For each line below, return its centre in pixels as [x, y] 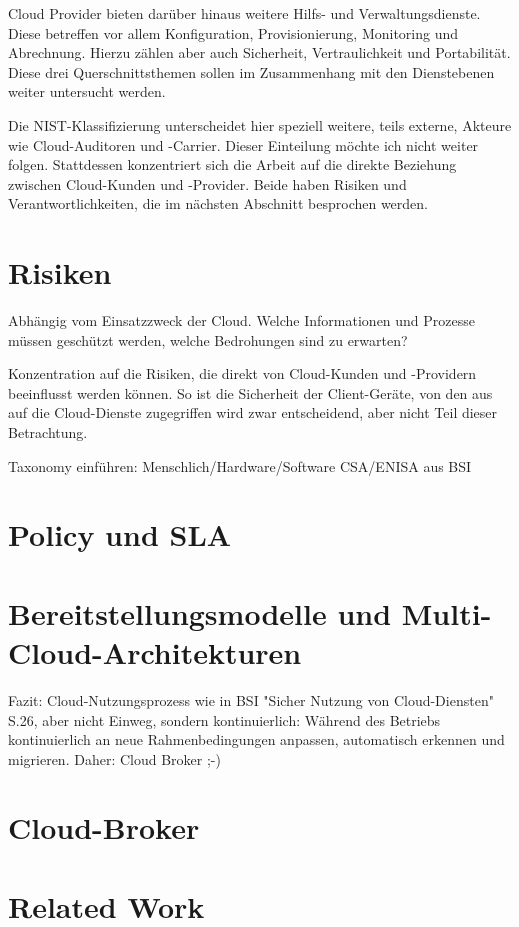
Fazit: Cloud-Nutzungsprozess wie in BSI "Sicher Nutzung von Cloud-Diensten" [251, 699]
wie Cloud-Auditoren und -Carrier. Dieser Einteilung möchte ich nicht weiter [243, 144]
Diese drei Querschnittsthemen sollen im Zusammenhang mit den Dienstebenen [251, 71]
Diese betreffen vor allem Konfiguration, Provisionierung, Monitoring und [233, 32]
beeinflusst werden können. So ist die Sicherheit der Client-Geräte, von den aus [250, 392]
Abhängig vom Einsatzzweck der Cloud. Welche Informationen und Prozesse [242, 320]
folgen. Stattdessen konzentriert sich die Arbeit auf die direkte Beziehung [232, 164]
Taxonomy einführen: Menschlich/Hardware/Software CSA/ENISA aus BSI [240, 465]
